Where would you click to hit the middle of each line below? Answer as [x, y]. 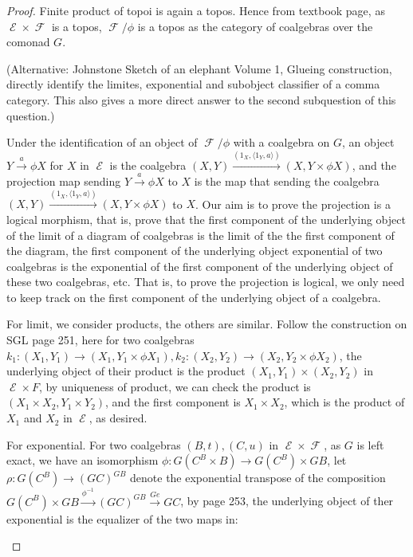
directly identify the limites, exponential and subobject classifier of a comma [193, 84]
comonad [28, 42]
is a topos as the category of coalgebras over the [255, 26]
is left [370, 444]
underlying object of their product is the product [126, 371]
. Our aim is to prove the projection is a [293, 204]
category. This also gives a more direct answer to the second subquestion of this [201, 99]
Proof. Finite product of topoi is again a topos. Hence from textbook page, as [196, 10]
